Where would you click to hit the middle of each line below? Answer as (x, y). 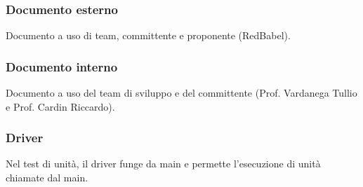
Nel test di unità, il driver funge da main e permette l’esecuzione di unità (163, 164)
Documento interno (62, 66)
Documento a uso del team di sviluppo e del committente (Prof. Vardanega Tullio (181, 93)
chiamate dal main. (47, 178)
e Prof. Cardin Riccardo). (60, 106)
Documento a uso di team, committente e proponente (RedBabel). (148, 35)
